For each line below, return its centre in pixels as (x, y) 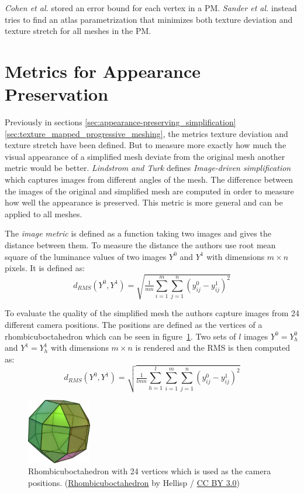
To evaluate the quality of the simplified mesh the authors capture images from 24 (152, 313)
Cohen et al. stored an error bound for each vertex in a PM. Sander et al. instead (151, 8)
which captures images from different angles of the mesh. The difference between (149, 179)
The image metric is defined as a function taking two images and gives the (138, 233)
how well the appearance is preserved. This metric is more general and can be (144, 202)
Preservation (57, 94)
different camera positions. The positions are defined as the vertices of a (134, 324)
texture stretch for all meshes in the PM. (78, 31)
